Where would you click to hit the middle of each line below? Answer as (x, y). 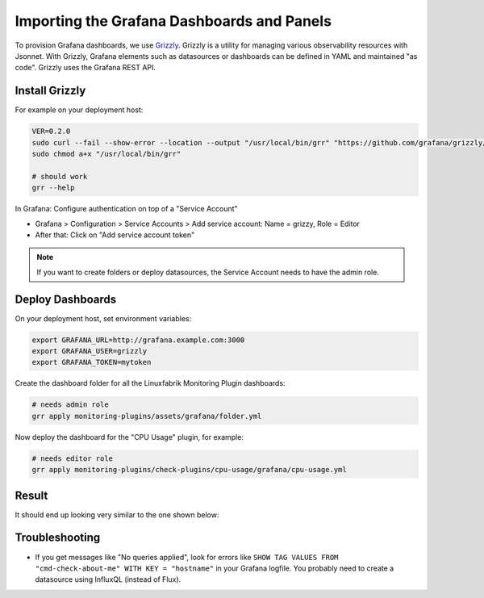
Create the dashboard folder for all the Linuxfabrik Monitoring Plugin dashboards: (150, 383)
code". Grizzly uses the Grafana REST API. (86, 68)
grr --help (53, 188)
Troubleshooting (58, 538)
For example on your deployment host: (79, 110)
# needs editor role (72, 458)
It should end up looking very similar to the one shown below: (117, 514)
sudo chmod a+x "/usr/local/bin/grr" (106, 154)
